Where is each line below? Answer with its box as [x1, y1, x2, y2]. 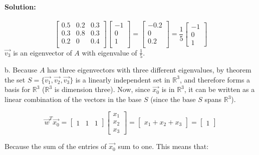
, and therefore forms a [179, 74, 250, 84]
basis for [5, 84, 31, 94]
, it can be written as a [184, 84, 255, 94]
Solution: [5, 1, 36, 11]
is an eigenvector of [13, 47, 72, 57]
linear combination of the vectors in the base [5, 94, 142, 104]
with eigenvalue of [82, 47, 137, 57]
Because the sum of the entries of [5, 141, 107, 151]
